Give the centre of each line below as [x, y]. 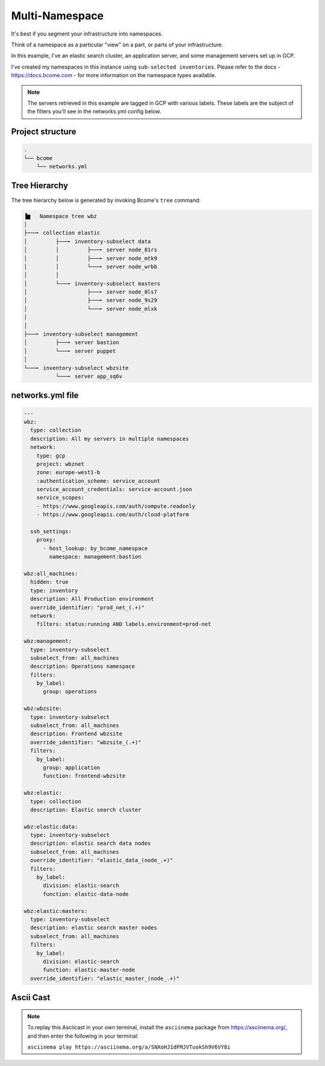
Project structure [44, 132]
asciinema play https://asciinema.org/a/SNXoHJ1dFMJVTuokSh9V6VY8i [129, 1047]
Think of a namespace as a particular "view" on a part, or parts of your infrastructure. [117, 45]
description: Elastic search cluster [86, 810]
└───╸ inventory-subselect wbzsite [76, 368]
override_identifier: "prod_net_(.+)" [87, 607]
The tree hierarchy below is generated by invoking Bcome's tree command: [106, 200]
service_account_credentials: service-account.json [114, 489]
